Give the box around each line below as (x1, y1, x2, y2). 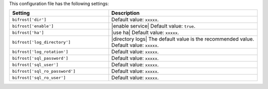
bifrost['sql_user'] (12, 62, 59, 67)
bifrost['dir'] (12, 17, 47, 22)
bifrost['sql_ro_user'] (12, 75, 66, 80)
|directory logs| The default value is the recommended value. (111, 36, 254, 43)
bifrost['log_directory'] (12, 40, 71, 44)
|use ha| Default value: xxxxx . (111, 29, 179, 36)
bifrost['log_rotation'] (12, 49, 68, 54)
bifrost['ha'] (12, 30, 44, 35)
